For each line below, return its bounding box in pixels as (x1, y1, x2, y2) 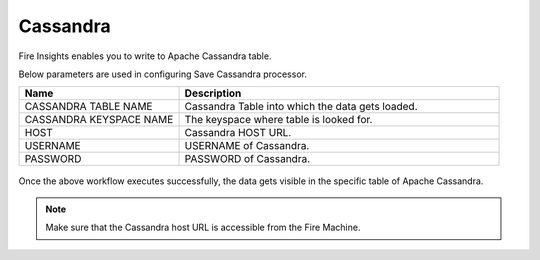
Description (184, 86, 242, 100)
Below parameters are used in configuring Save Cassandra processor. (18, 68, 307, 80)
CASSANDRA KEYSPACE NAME (24, 113, 174, 127)
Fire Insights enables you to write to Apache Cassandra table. (18, 50, 272, 62)
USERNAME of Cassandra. (184, 139, 310, 153)
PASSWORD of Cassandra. (184, 152, 310, 166)
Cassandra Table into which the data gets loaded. (184, 100, 418, 114)
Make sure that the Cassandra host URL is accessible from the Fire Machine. (45, 221, 361, 234)
